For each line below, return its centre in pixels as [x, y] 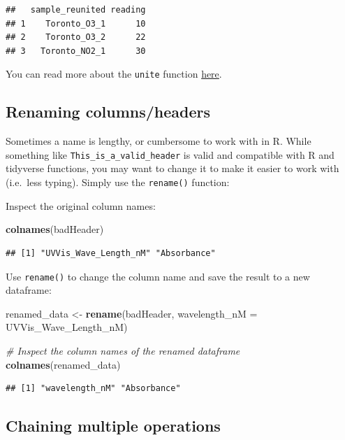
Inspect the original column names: [81, 205]
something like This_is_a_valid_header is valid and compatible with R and [170, 154]
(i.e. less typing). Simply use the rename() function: [118, 182]
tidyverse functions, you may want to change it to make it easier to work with [172, 168]
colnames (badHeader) [55, 229]
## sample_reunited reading [76, 10]
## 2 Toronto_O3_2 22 [76, 37]
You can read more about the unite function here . [114, 74]
